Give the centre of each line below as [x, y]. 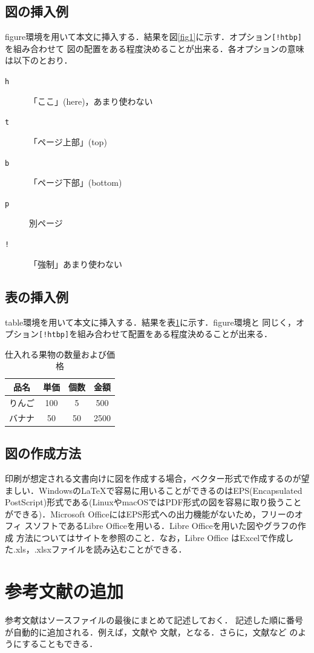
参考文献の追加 [64, 591]
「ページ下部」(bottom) [76, 182]
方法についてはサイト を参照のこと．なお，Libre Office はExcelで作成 [151, 537]
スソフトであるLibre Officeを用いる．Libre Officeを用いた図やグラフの [161, 526]
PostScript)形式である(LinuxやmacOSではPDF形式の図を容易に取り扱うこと [153, 502]
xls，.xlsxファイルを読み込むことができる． [101, 549]
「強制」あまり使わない [76, 264]
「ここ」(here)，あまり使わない [91, 101]
